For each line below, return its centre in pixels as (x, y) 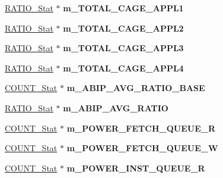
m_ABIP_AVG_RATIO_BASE (136, 88)
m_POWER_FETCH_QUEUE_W (142, 148)
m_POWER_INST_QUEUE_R (136, 168)
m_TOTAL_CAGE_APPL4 (123, 68)
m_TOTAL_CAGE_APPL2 (123, 28)
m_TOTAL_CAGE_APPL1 (123, 8)
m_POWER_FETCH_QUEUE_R (141, 128)
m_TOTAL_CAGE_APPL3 (123, 48)
